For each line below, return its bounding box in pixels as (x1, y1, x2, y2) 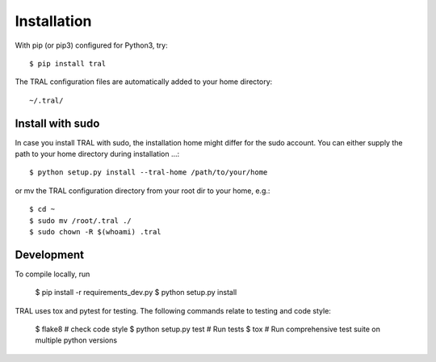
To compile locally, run (15, 269, 90, 279)
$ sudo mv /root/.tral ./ (29, 216, 132, 225)
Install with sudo (15, 116, 100, 130)
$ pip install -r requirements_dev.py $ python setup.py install (35, 288, 237, 297)
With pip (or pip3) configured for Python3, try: (15, 40, 169, 50)
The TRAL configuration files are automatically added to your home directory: (15, 77, 273, 86)
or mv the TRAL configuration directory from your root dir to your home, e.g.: (15, 186, 270, 196)
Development (15, 247, 85, 262)
